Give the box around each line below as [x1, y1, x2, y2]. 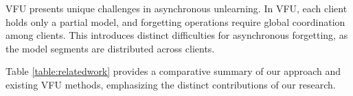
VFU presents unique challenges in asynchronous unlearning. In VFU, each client [5, 1, 348, 15]
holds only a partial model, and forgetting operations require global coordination [5, 14, 345, 29]
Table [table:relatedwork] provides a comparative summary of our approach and [5, 64, 341, 78]
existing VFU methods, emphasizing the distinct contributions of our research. [5, 77, 336, 91]
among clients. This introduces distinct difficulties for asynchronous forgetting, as [5, 28, 348, 42]
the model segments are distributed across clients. [5, 41, 215, 55]
